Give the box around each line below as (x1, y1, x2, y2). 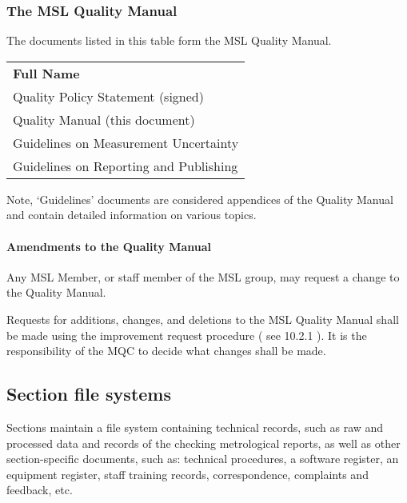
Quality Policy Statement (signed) (13, 86, 204, 106)
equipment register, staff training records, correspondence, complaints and (6, 465, 369, 482)
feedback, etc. (6, 481, 73, 498)
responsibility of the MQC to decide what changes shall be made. (6, 342, 326, 359)
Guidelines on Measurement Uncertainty (13, 133, 239, 152)
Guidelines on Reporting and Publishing (13, 156, 238, 175)
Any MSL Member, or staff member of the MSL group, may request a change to (6, 268, 400, 285)
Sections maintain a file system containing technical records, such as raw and (6, 418, 384, 435)
